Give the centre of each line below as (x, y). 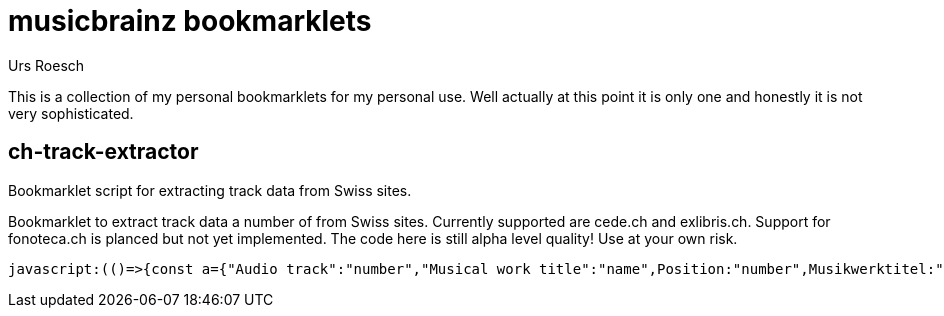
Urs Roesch (46, 65)
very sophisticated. (71, 113)
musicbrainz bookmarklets (190, 21)
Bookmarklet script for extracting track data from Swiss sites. (210, 190)
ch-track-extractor (103, 152)
